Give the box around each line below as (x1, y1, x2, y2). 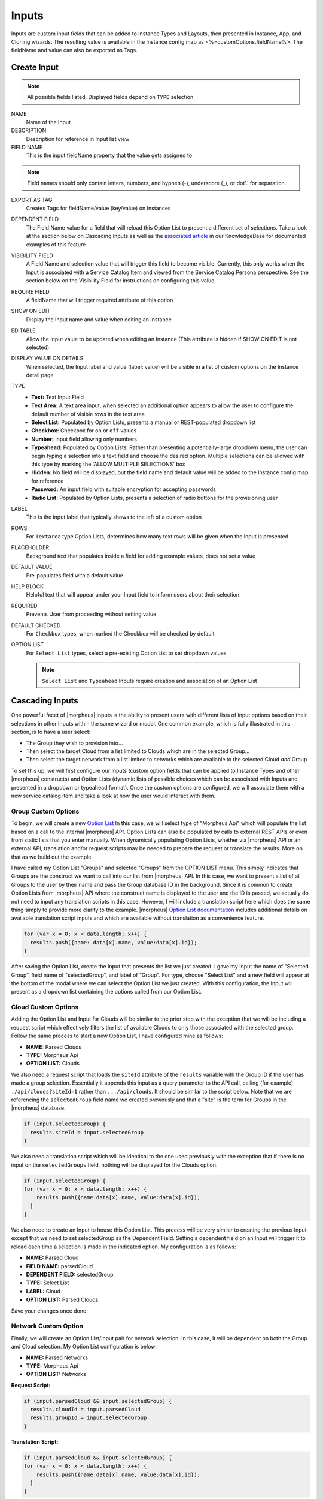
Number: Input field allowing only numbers (31, 435, 138, 443)
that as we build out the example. (11, 853, 93, 860)
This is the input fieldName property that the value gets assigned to (26, 152, 193, 159)
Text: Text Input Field (31, 393, 84, 401)
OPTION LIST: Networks (26, 1371, 86, 1378)
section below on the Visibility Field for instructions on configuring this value (26, 277, 215, 284)
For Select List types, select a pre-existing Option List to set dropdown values (26, 649, 227, 657)
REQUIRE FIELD (11, 288, 50, 295)
